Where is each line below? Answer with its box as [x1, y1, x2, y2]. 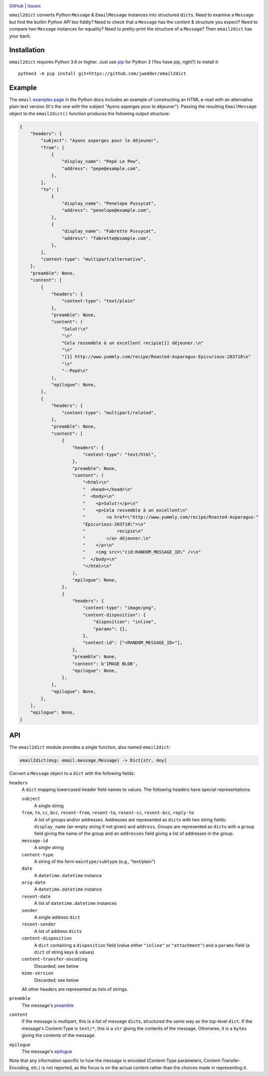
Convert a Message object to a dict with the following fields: [9, 770, 135, 776]
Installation [9, 46, 45, 54]
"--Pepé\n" [61, 368, 88, 374]
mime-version [21, 970, 54, 976]
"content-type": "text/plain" [61, 298, 135, 304]
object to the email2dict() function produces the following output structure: [9, 110, 170, 117]
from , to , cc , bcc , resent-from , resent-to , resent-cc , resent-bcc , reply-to [21, 810, 194, 816]
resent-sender [21, 922, 56, 927]
